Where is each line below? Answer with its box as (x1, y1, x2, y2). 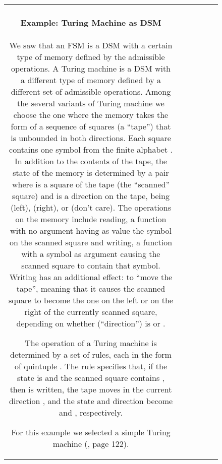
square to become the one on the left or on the (9, 294, 173, 306)
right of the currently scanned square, (24, 305, 157, 317)
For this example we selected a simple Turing (11, 426, 171, 438)
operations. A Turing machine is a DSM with (11, 62, 171, 74)
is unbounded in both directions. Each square (11, 131, 171, 144)
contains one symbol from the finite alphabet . (9, 143, 173, 155)
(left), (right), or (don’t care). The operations (10, 201, 172, 213)
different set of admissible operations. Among (11, 85, 171, 97)
